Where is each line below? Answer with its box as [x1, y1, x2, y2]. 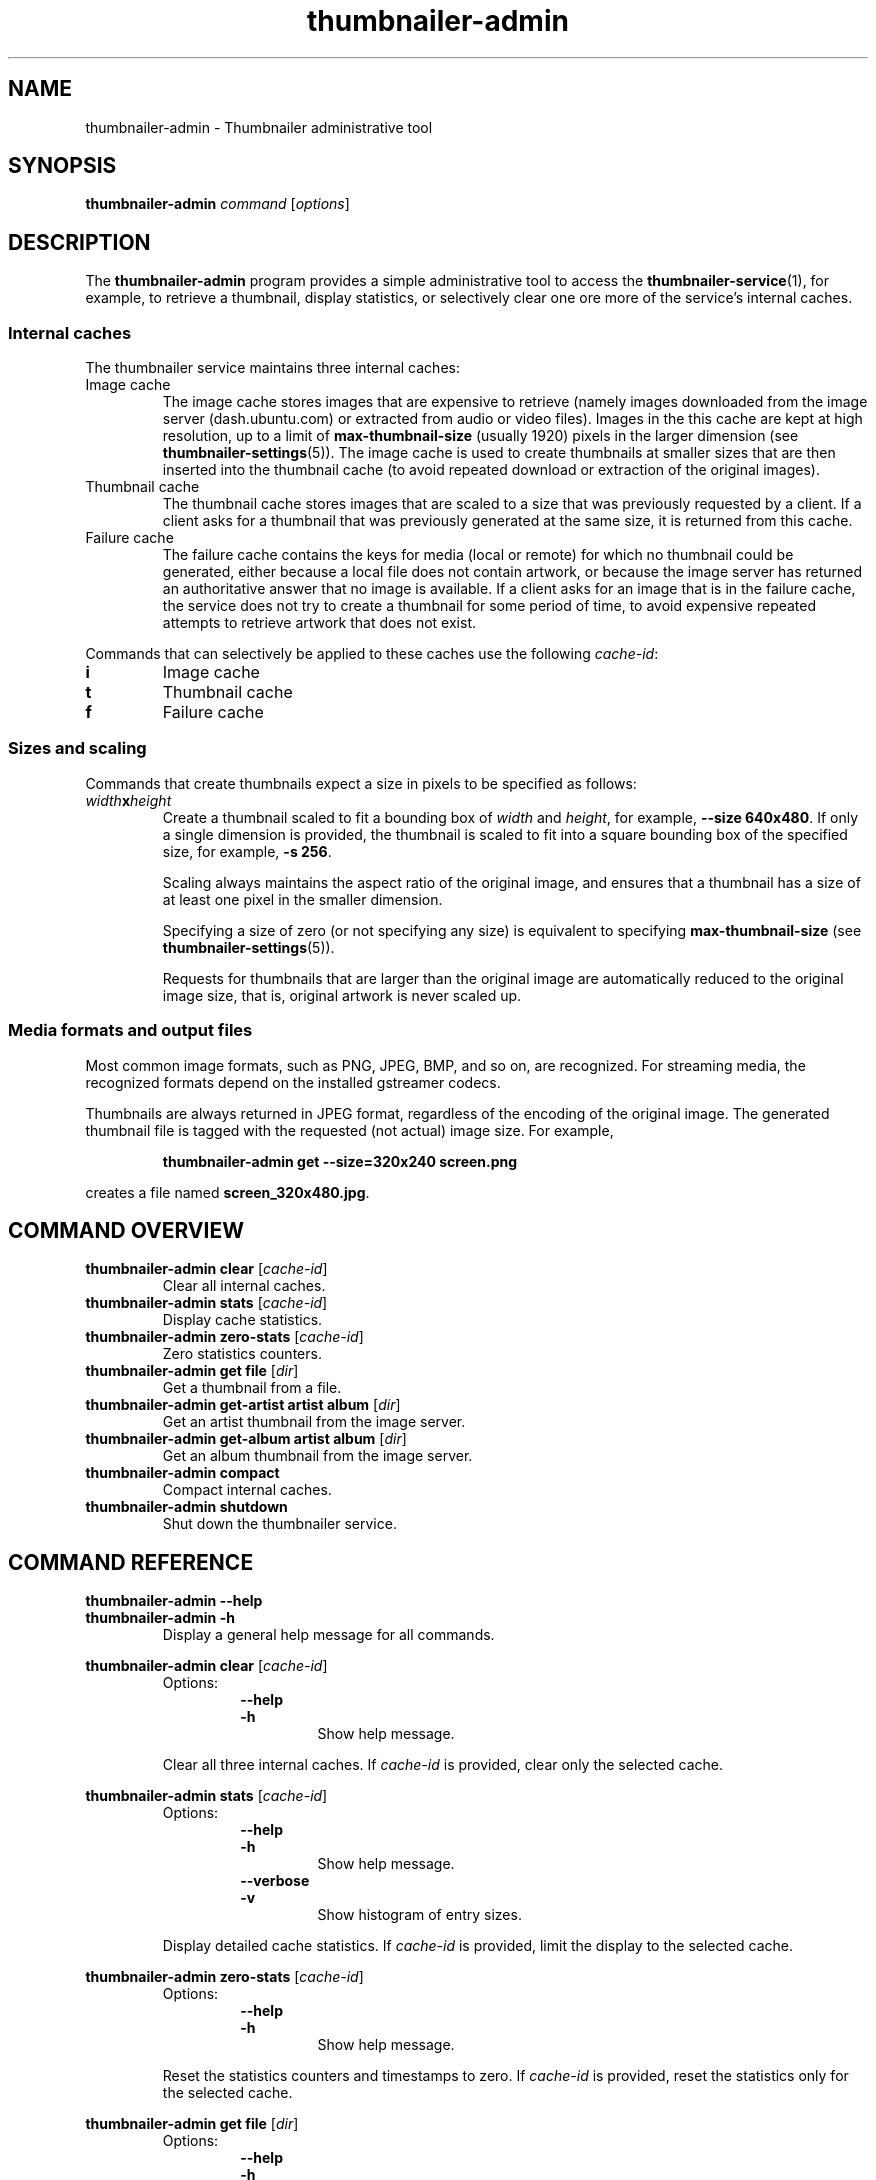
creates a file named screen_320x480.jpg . [85, 1183, 370, 1201]
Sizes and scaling [8, 738, 147, 759]
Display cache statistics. [162, 1311, 323, 1329]
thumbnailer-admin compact [85, 1464, 280, 1482]
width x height [85, 791, 172, 809]
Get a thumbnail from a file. [162, 1379, 342, 1397]
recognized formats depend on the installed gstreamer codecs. [85, 1073, 501, 1091]
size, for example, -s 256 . [162, 842, 332, 860]
